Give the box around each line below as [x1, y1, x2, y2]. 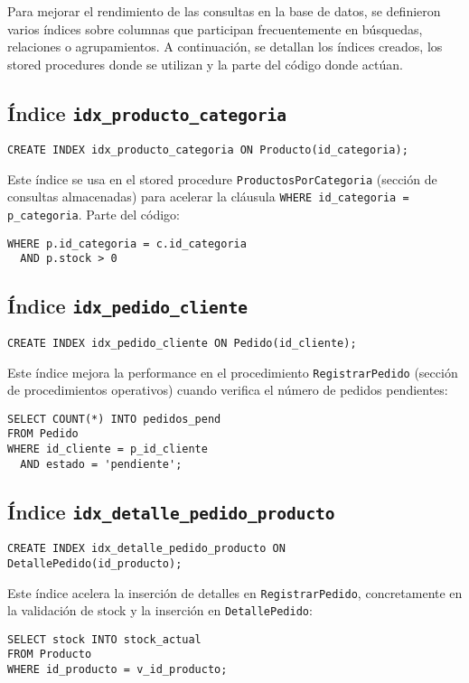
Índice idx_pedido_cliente [7, 292, 248, 320]
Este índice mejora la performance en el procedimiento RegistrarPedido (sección [7, 362, 458, 381]
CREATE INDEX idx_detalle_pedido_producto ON [7, 542, 286, 556]
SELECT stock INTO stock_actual [7, 632, 202, 646]
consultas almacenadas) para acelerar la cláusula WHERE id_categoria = [7, 187, 409, 206]
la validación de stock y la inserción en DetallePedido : [7, 601, 313, 620]
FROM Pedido [7, 427, 79, 441]
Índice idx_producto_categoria [7, 98, 286, 126]
